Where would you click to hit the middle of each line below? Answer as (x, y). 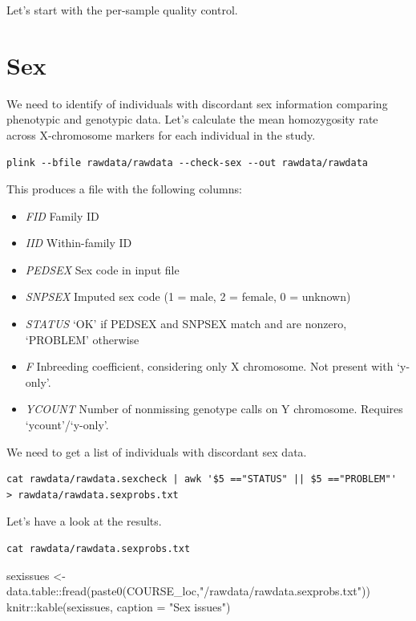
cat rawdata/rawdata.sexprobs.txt (99, 549)
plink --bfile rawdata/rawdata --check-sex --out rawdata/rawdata (188, 162)
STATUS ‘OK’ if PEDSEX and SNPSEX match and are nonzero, (186, 324)
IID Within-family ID (79, 243)
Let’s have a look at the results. (84, 521)
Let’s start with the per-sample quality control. (122, 10)
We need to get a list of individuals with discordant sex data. (157, 451)
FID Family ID (62, 215)
